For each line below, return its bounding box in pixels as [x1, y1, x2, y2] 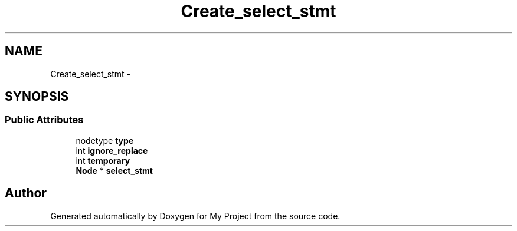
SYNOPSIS [5, 89, 69, 104]
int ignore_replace [76, 145, 148, 156]
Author [5, 186, 47, 201]
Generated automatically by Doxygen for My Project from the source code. [50, 210, 341, 221]
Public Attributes [5, 114, 84, 126]
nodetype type [76, 135, 134, 146]
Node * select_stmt [76, 165, 153, 176]
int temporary [76, 155, 130, 166]
